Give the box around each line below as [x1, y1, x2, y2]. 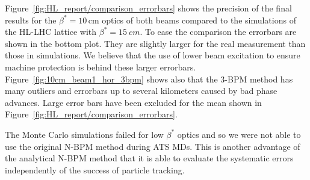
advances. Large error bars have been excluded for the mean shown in [5, 96, 262, 108]
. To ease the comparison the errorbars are [140, 25, 297, 38]
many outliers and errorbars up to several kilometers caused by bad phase [5, 84, 277, 97]
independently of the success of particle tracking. [5, 163, 185, 176]
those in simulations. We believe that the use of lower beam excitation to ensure [5, 49, 300, 61]
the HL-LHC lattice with [5, 25, 97, 38]
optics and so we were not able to [177, 128, 301, 140]
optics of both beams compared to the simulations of [102, 13, 296, 26]
